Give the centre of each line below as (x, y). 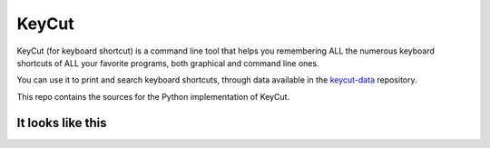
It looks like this (62, 123)
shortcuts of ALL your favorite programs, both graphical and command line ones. (168, 63)
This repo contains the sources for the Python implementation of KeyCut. (153, 96)
